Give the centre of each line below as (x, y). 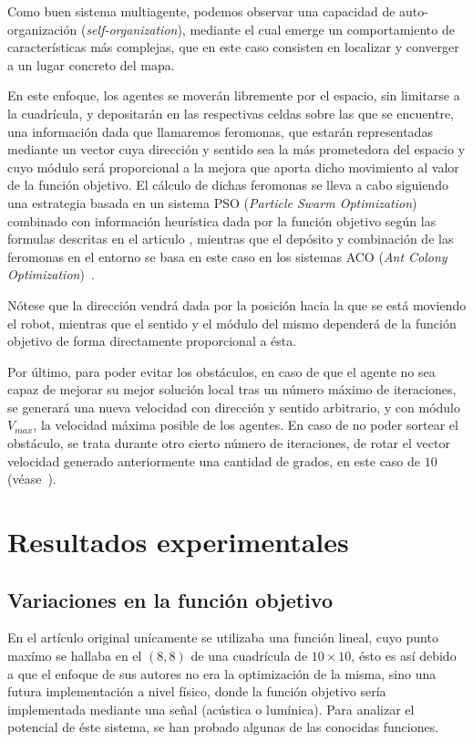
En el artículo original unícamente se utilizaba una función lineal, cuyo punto (223, 637)
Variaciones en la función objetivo (170, 599)
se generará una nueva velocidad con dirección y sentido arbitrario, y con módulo (234, 407)
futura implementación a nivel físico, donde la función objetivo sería (197, 691)
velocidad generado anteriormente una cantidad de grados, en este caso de (214, 460)
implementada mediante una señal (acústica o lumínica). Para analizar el (211, 709)
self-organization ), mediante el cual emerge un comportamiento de (270, 29)
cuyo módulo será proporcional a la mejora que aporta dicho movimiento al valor (233, 167)
